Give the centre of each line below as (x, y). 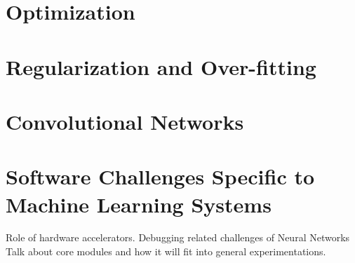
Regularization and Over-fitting (161, 66)
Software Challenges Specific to (160, 176)
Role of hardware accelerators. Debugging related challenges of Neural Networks (178, 237)
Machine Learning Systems (139, 204)
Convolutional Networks (125, 121)
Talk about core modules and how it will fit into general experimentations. (166, 251)
